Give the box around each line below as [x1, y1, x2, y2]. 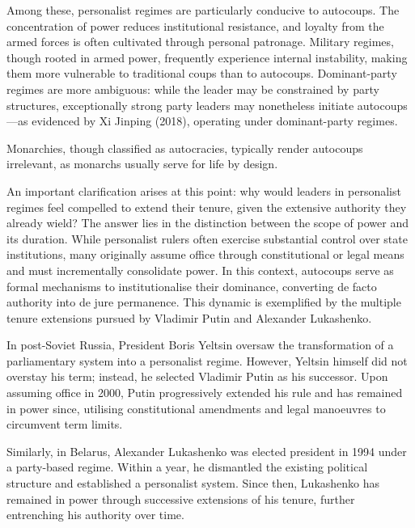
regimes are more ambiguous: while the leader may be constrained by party [6, 80, 379, 97]
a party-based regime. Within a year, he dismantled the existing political [6, 458, 368, 475]
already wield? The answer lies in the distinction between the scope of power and [6, 214, 409, 231]
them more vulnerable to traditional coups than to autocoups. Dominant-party [6, 65, 397, 82]
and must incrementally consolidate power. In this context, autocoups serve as [6, 261, 394, 278]
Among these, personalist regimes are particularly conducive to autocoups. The [6, 2, 400, 18]
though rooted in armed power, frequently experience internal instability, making [6, 49, 408, 65]
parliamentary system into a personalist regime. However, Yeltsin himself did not [6, 352, 408, 369]
